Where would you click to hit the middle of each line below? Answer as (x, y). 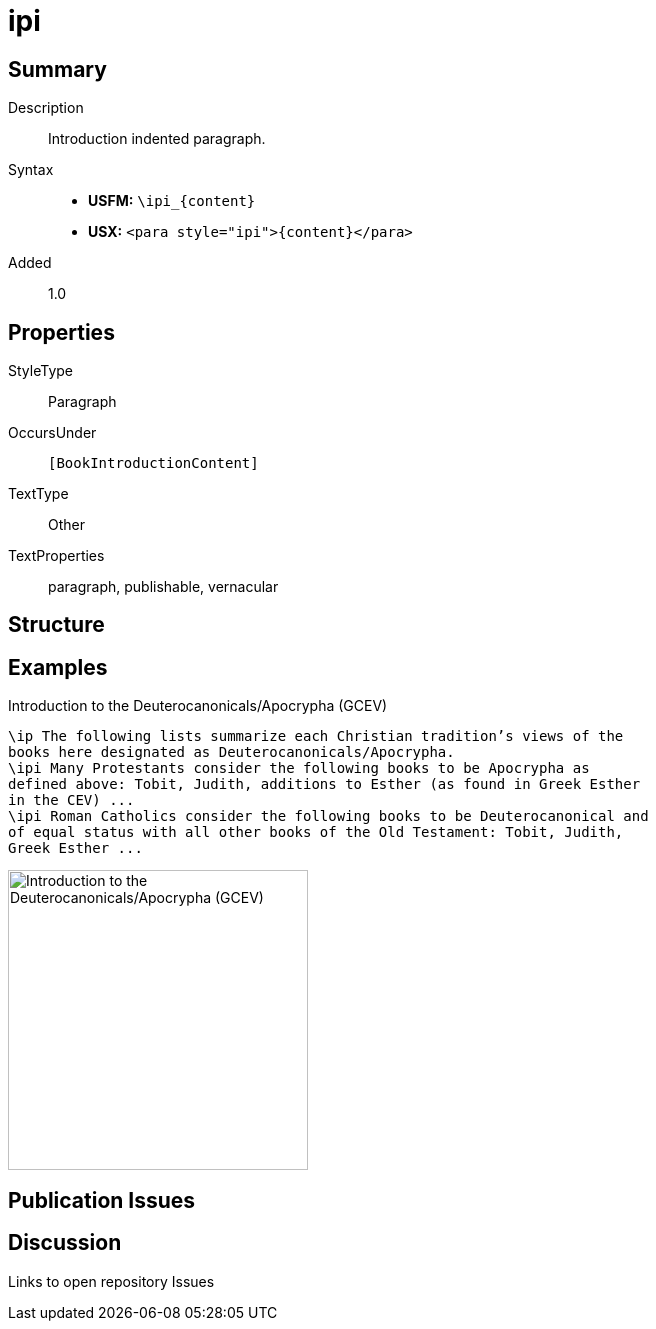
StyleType (40, 371)
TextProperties (56, 556)
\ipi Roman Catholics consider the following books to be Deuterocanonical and (328, 816)
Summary (57, 69)
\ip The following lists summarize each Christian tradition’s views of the (316, 736)
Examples (58, 667)
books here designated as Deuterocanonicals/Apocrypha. (231, 752)
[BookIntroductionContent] (153, 463)
